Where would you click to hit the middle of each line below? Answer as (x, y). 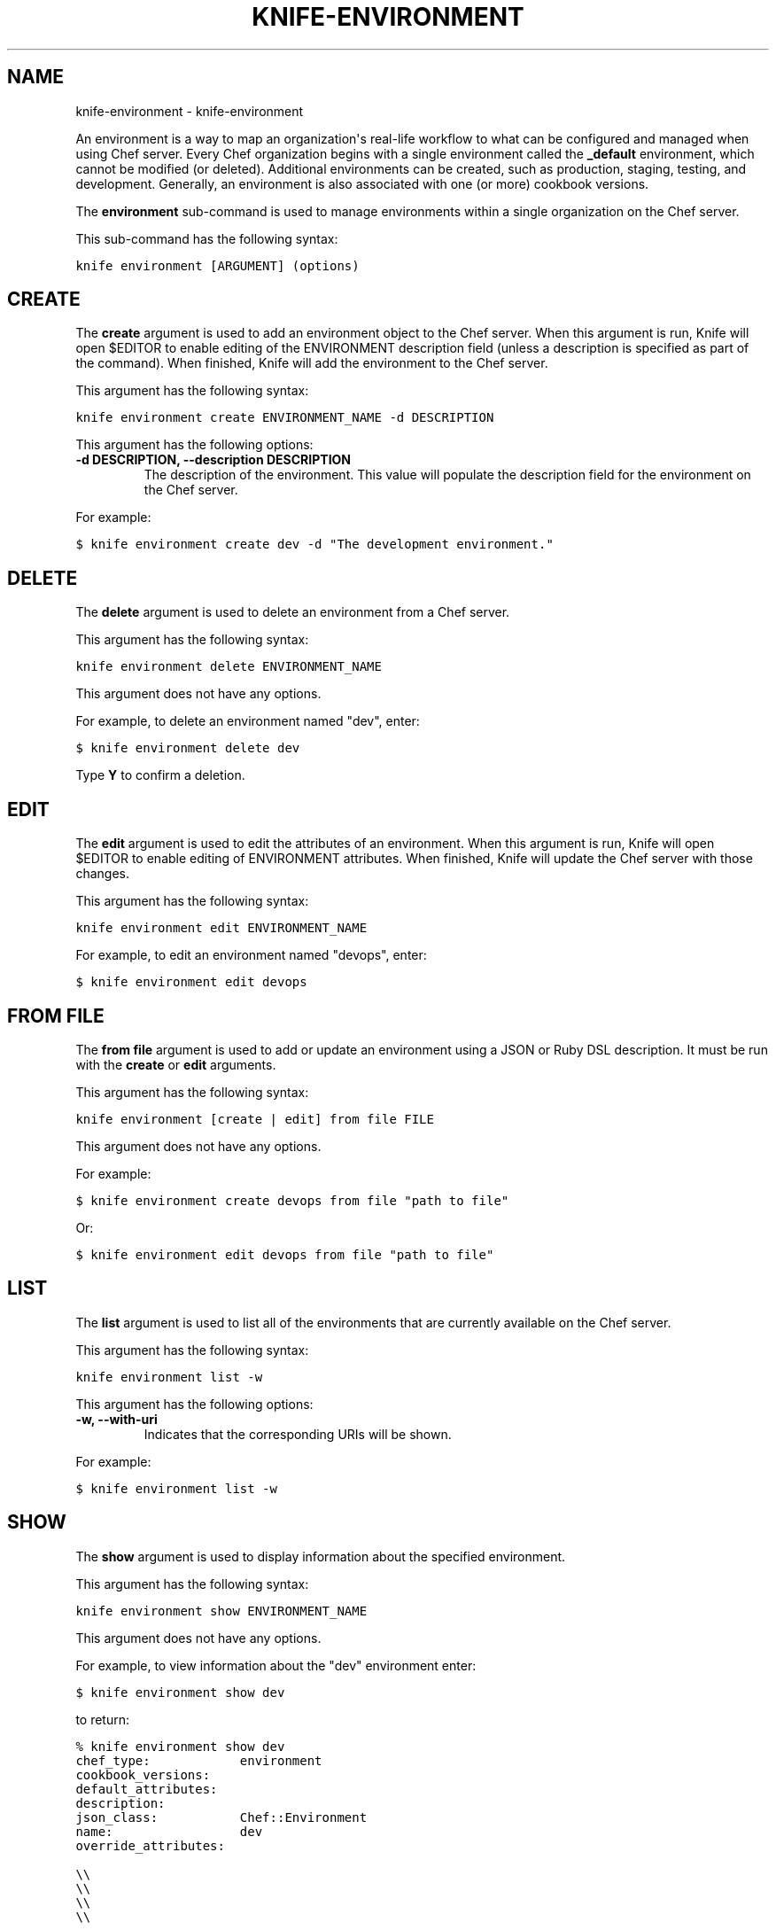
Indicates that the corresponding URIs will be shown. (298, 1434)
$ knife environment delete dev (188, 748)
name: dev (169, 1831)
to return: (103, 1719)
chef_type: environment (199, 1760)
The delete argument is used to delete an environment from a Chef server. (293, 612)
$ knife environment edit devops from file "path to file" (285, 1254)
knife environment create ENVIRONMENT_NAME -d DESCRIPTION (285, 418)
